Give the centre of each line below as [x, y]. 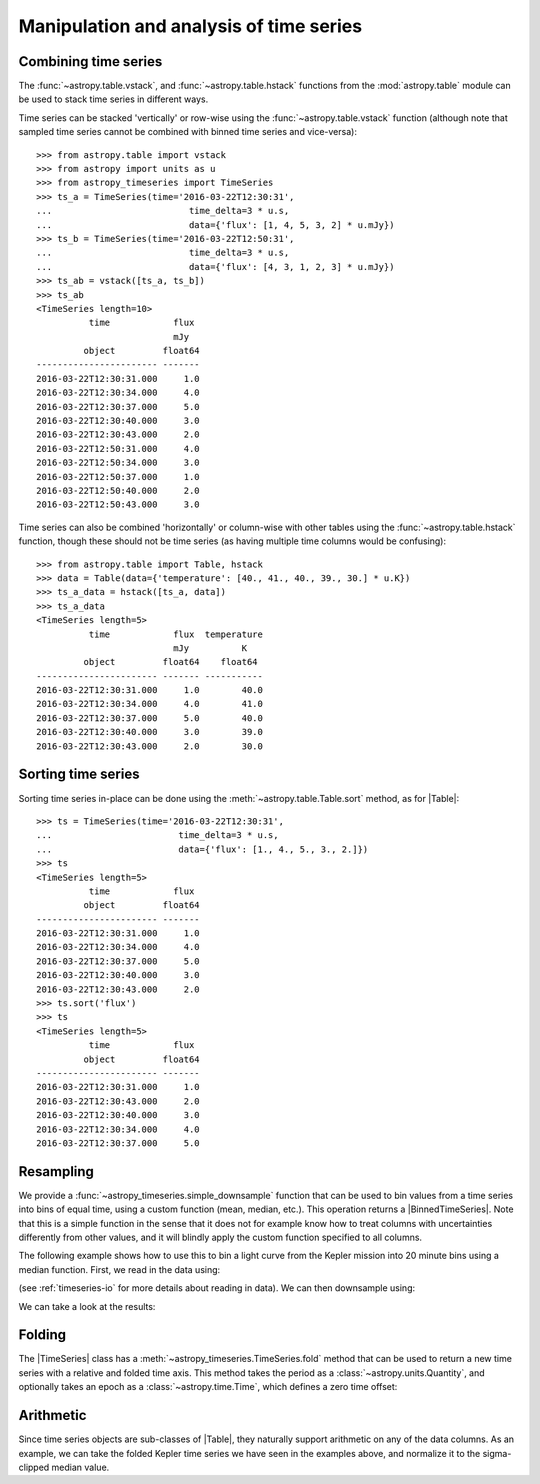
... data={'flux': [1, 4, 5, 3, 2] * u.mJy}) [215, 224]
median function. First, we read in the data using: [119, 1269]
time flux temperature [176, 634]
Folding [42, 1335]
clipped [34, 1467]
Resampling [56, 1171]
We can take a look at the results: [87, 1306]
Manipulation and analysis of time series [190, 26]
